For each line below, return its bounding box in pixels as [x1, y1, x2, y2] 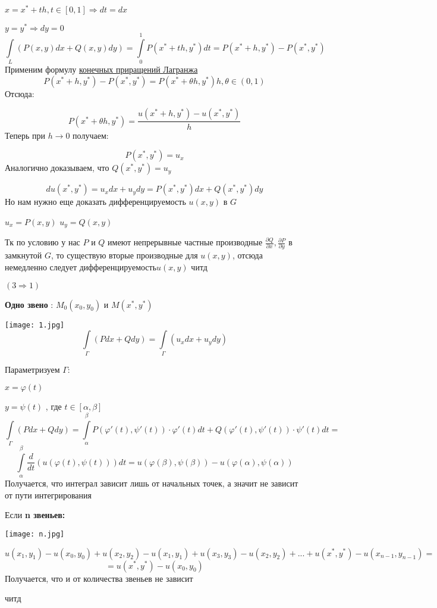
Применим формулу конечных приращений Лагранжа [5, 63, 198, 76]
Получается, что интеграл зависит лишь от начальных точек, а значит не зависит [5, 477, 298, 489]
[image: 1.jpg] [5, 320, 65, 329]
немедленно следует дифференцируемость [5, 261, 157, 273]
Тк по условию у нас [5, 236, 80, 248]
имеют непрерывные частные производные [108, 236, 263, 248]
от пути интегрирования [5, 488, 92, 501]
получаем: [73, 129, 109, 141]
